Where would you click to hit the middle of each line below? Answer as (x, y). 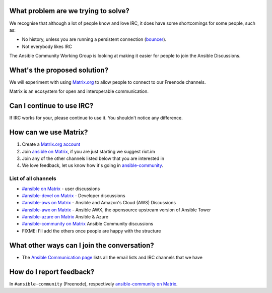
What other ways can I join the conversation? (82, 245)
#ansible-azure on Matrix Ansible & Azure (65, 217)
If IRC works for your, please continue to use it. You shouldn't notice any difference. (96, 118)
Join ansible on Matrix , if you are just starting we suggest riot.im (89, 151)
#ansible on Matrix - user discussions (61, 189)
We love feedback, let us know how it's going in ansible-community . (93, 165)
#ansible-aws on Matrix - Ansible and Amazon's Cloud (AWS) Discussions (99, 203)
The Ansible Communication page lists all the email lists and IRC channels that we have (112, 257)
